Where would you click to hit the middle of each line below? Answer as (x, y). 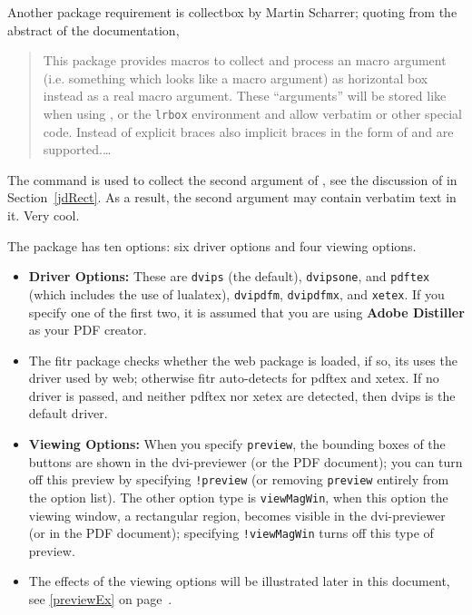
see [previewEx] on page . (100, 599)
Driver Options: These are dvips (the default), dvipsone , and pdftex (229, 276)
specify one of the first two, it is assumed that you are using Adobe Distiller (246, 312)
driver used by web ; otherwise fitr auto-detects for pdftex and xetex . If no (234, 378)
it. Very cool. (44, 215)
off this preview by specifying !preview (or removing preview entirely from (239, 479)
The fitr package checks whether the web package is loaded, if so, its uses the (243, 360)
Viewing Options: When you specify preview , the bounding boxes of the (237, 444)
